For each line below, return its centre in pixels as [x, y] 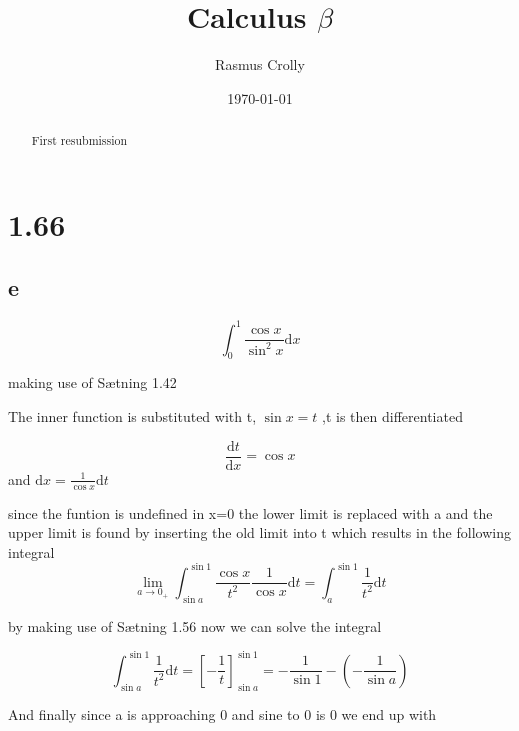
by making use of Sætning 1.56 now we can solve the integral [195, 625]
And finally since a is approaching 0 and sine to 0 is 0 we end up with [222, 713]
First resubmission [79, 140]
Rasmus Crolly [260, 64]
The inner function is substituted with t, [132, 416]
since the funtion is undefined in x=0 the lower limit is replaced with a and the [250, 512]
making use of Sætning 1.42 [92, 382]
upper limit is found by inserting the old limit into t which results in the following [259, 532]
